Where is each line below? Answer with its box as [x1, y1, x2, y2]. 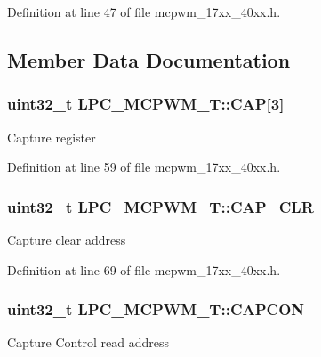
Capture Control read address [7, 333, 169, 352]
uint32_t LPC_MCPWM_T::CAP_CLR [7, 195, 314, 217]
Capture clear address [7, 231, 126, 248]
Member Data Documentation [7, 45, 291, 73]
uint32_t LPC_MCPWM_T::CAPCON [7, 298, 305, 320]
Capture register [7, 127, 96, 146]
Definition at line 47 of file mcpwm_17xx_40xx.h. [7, 3, 281, 20]
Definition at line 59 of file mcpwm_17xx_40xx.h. [7, 158, 281, 176]
